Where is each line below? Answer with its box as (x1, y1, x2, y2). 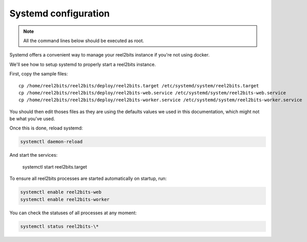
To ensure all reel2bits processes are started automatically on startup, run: (9, 175, 167, 182)
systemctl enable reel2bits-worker (20, 196, 110, 202)
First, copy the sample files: (9, 71, 68, 77)
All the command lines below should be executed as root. (23, 38, 145, 44)
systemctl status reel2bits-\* (20, 224, 99, 229)
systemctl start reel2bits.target (22, 163, 87, 170)
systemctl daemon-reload (20, 139, 83, 145)
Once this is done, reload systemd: (9, 125, 83, 131)
